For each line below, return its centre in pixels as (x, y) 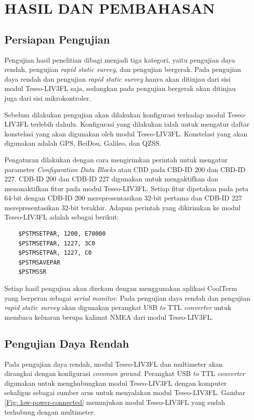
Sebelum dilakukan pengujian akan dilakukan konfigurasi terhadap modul (115, 114)
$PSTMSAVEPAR (39, 262)
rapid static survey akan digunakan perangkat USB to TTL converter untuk (118, 307)
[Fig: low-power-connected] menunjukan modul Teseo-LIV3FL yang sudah (115, 402)
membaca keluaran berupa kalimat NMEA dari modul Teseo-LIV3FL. (109, 317)
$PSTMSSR (32, 272)
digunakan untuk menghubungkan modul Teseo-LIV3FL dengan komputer (116, 383)
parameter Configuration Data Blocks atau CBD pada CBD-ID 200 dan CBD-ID (125, 169)
